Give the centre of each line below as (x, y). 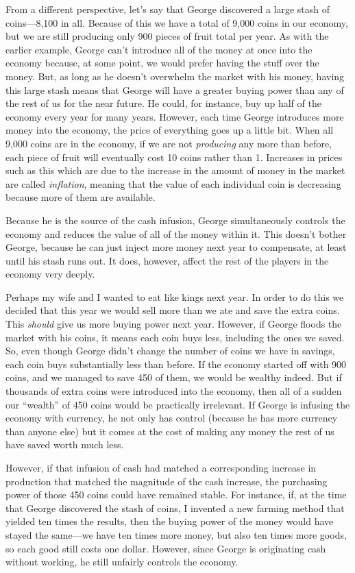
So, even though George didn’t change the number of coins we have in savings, (170, 351)
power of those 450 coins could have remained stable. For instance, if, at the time (176, 495)
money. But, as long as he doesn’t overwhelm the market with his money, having (175, 76)
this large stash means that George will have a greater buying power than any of (175, 89)
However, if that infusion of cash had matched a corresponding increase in (161, 467)
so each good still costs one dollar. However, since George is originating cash (166, 548)
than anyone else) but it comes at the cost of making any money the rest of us (170, 431)
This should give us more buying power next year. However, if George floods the (174, 324)
